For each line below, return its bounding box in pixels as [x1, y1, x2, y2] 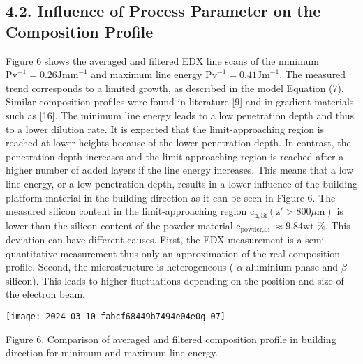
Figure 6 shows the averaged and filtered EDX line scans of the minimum [6, 53, 319, 68]
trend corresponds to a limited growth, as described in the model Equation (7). [6, 80, 344, 95]
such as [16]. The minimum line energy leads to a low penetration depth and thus [6, 107, 354, 122]
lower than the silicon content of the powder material [6, 218, 233, 232]
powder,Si [240, 226, 270, 234]
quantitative [6, 245, 57, 260]
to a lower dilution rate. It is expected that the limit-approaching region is [6, 121, 325, 136]
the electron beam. [6, 287, 85, 301]
